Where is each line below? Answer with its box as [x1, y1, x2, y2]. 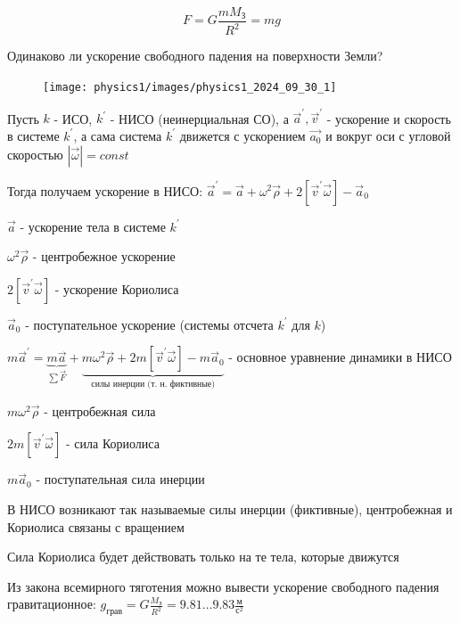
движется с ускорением [179, 126, 306, 144]
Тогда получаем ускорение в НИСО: [7, 181, 203, 200]
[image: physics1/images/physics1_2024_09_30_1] [43, 81, 337, 94]
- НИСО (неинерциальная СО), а [110, 109, 289, 127]
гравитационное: [7, 594, 96, 613]
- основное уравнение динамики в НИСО [228, 348, 452, 366]
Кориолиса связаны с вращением [7, 517, 185, 536]
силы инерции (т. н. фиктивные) [91, 380, 216, 389]
